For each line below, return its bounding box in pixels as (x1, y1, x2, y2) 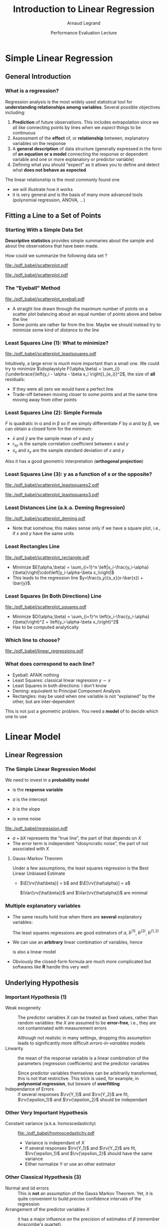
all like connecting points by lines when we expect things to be (12, 124, 141, 130)
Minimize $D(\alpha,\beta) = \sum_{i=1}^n (12, 613, 98, 619)
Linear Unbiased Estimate (12, 870, 65, 876)
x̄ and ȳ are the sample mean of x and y (12, 435, 94, 441)
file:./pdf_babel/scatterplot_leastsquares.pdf (5, 350, 97, 356)
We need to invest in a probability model (5, 777, 90, 783)
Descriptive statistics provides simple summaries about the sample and (5, 237, 154, 243)
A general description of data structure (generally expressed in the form (12, 145, 162, 151)
